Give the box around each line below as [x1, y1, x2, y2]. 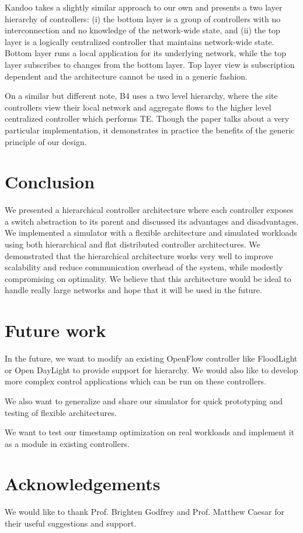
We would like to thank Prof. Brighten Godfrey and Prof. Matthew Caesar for [5, 506, 284, 518]
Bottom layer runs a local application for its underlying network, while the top [5, 47, 287, 59]
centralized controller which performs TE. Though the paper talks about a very [5, 112, 290, 125]
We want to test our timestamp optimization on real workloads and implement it [5, 426, 295, 438]
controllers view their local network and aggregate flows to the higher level [5, 101, 271, 113]
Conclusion [5, 170, 95, 194]
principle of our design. [5, 135, 87, 147]
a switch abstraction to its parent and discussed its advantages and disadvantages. [5, 215, 299, 227]
